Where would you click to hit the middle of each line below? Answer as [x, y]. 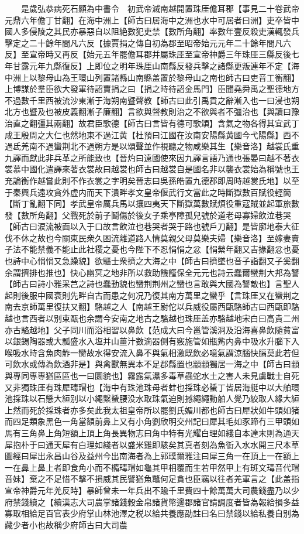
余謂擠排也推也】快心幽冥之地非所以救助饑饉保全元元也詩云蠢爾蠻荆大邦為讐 [152, 272]
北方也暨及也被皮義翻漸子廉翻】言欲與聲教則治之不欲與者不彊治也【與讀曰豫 [152, 112]
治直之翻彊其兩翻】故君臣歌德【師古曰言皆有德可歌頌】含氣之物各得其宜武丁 [152, 123]
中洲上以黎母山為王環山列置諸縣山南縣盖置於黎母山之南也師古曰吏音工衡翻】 [152, 77]
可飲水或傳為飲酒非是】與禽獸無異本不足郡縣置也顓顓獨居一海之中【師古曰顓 [152, 364]
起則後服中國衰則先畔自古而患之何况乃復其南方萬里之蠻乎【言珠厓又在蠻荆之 [152, 295]
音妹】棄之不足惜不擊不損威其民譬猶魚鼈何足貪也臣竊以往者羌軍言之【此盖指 [152, 479]
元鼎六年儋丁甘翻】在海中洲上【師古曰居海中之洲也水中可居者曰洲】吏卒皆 [148, 20]
